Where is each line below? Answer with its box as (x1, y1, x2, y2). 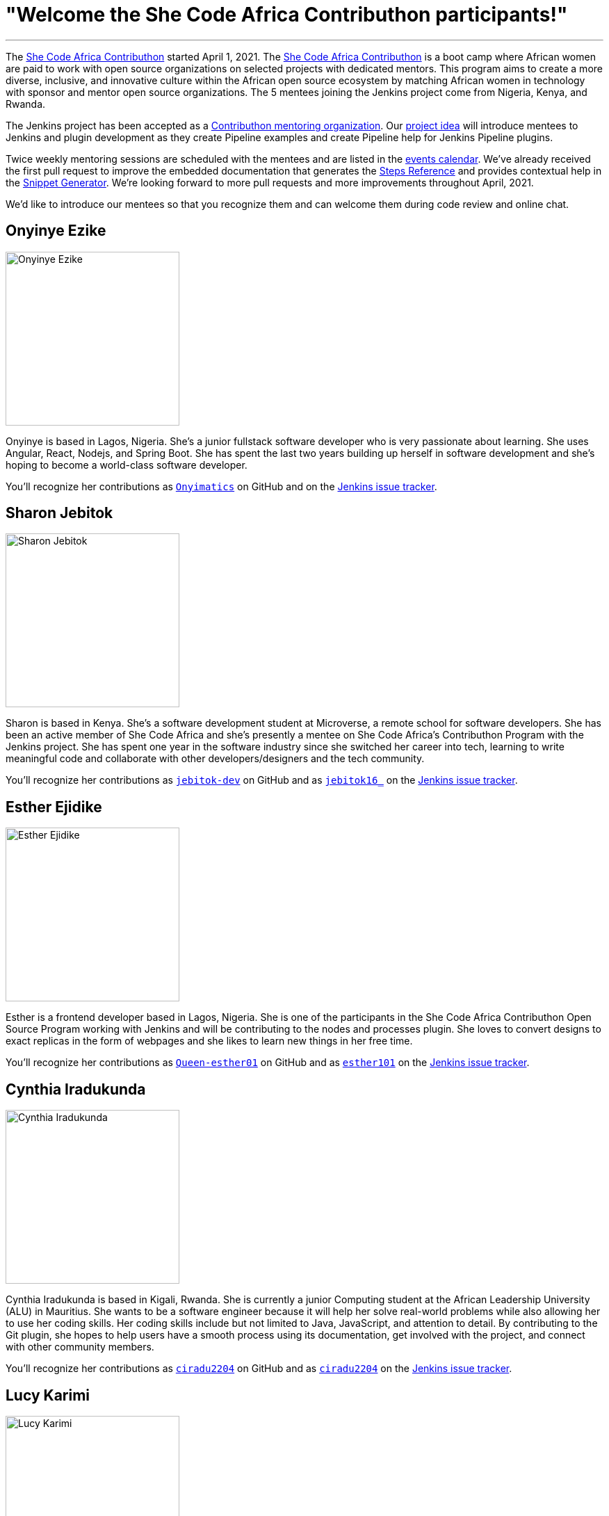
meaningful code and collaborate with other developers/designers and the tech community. (6, 752, 425, 765)
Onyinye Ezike (6, 222, 106, 240)
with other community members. (6, 1341, 154, 1353)
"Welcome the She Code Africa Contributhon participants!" (6, 3, 568, 26)
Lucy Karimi (6, 1386, 90, 1404)
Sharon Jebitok (6, 504, 113, 522)
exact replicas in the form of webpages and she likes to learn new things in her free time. (6, 1035, 413, 1047)
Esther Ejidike (6, 798, 102, 816)
